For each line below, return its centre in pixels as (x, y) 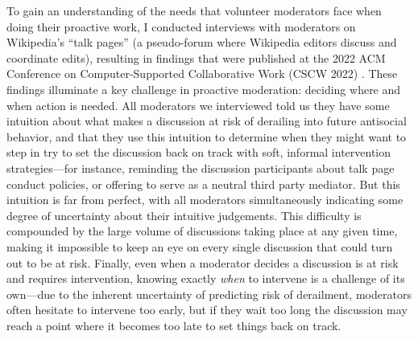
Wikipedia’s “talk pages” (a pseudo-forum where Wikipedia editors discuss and (202, 42)
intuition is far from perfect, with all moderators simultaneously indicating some (205, 200)
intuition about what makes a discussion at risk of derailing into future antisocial (207, 121)
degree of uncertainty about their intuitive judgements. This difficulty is (184, 215)
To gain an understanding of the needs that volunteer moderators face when (194, 10)
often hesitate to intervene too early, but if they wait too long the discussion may (207, 310)
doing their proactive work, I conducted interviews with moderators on (181, 26)
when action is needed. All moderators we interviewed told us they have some (198, 105)
